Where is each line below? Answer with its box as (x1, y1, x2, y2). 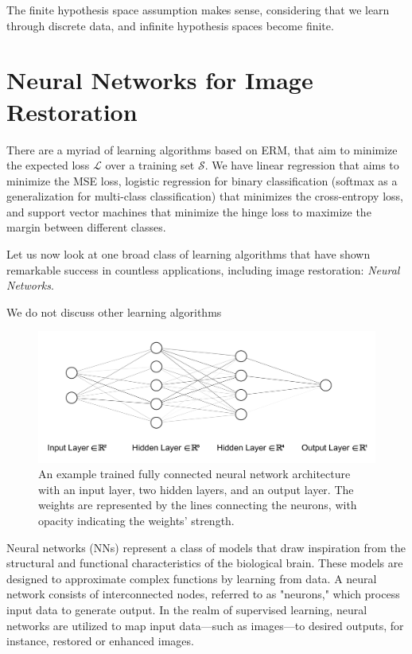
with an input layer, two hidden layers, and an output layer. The (38, 481, 354, 497)
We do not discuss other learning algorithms (6, 303, 222, 320)
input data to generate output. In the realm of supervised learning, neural (6, 601, 367, 617)
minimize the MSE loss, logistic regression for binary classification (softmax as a (6, 172, 398, 189)
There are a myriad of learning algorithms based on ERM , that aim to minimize (6, 141, 398, 158)
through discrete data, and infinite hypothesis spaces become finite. (6, 17, 334, 33)
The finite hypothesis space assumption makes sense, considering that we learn (6, 2, 390, 18)
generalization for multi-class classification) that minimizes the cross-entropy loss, (6, 188, 403, 204)
